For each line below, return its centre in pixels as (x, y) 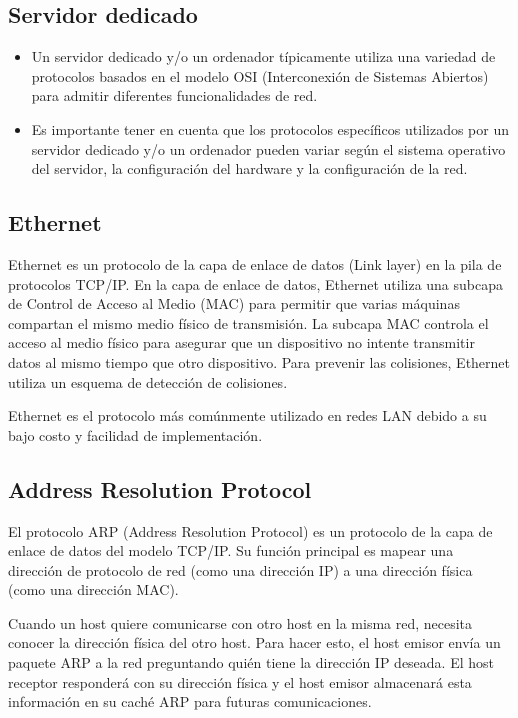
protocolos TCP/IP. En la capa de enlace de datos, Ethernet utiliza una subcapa (255, 283)
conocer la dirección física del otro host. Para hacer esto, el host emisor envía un (254, 642)
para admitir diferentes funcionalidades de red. (174, 95)
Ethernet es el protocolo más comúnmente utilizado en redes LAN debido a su (247, 415)
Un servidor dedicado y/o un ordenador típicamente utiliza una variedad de (263, 56)
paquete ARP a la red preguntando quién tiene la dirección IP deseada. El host (251, 662)
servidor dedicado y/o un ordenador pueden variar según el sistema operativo (268, 148)
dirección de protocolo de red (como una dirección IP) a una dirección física (240, 569)
